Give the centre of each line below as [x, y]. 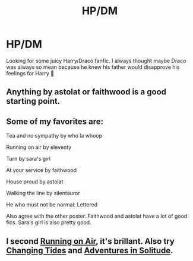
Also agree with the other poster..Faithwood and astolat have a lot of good [97, 216]
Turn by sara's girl [28, 159]
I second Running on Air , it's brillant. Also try [91, 241]
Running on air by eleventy [39, 147]
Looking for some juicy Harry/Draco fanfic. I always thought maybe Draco [96, 61]
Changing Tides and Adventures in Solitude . [90, 250]
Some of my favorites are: [55, 121]
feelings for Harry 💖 [30, 73]
